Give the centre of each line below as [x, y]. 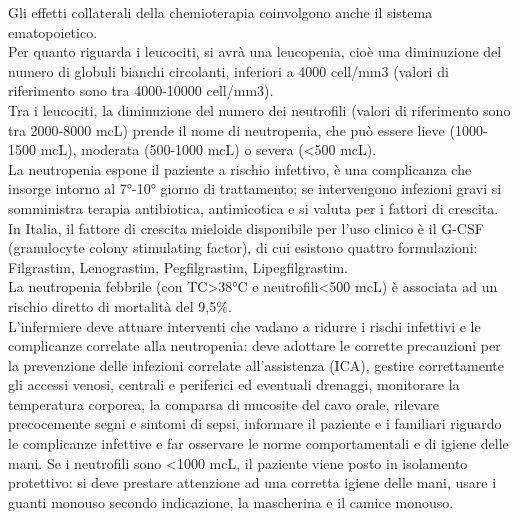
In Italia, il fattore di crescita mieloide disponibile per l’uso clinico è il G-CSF [246, 227]
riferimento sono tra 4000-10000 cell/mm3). [141, 90]
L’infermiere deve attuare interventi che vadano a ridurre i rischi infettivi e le [244, 325]
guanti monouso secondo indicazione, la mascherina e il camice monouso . [231, 501]
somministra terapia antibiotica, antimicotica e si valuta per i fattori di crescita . [253, 207]
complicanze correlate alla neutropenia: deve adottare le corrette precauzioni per [254, 345]
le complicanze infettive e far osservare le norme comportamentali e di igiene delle [258, 443]
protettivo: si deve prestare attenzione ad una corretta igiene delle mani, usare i [252, 482]
